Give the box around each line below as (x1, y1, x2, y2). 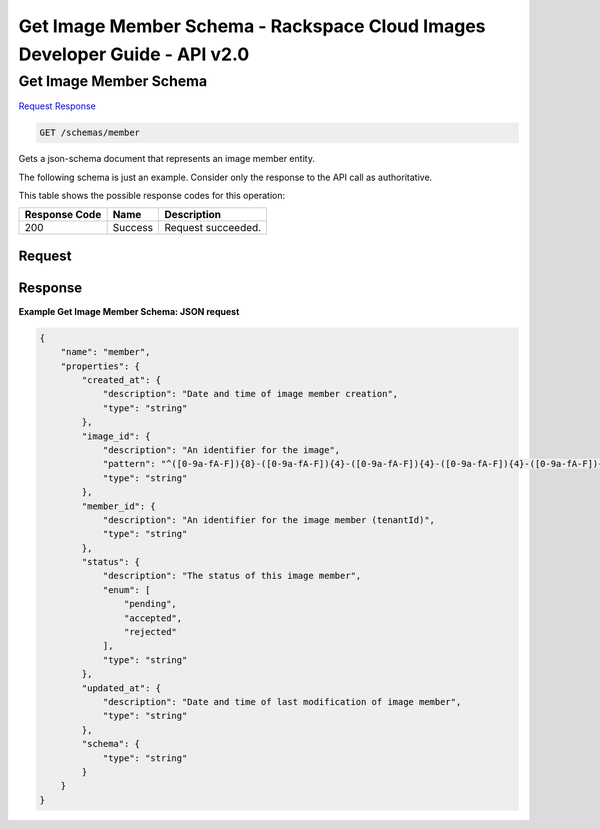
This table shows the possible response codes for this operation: (18, 189, 286, 201)
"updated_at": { (81, 682, 162, 694)
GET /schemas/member (39, 127, 140, 139)
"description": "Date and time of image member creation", (102, 388, 399, 400)
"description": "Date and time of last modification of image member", (102, 696, 462, 707)
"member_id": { (81, 500, 157, 512)
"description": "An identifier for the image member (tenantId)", (102, 514, 435, 525)
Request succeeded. (164, 221, 262, 235)
